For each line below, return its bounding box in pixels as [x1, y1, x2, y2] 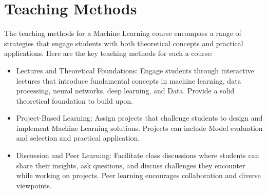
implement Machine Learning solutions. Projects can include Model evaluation [16, 122, 263, 133]
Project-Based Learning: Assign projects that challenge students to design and [16, 112, 263, 123]
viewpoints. [16, 180, 52, 190]
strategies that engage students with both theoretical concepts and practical [4, 37, 243, 48]
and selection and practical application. [16, 132, 140, 143]
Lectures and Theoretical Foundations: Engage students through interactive [16, 65, 254, 75]
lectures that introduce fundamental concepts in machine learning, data [16, 75, 241, 86]
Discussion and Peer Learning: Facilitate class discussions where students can [16, 150, 259, 161]
